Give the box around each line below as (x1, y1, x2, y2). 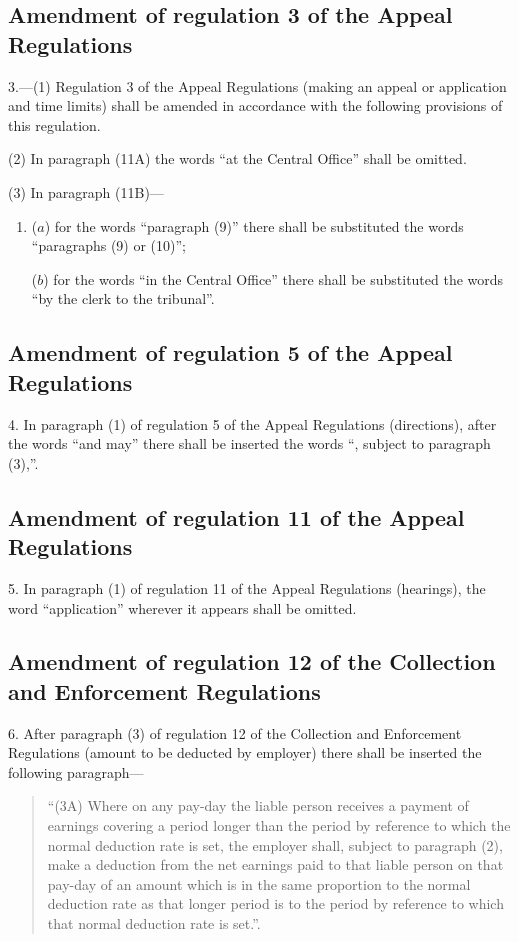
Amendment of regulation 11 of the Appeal (8, 501, 465, 532)
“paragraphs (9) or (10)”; (31, 235, 187, 256)
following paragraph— (8, 761, 144, 782)
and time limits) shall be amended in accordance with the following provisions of (8, 95, 503, 116)
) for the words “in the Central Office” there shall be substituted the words (43, 268, 504, 289)
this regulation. (8, 114, 101, 135)
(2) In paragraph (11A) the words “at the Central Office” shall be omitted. (8, 148, 467, 169)
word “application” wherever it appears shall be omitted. (8, 597, 357, 618)
